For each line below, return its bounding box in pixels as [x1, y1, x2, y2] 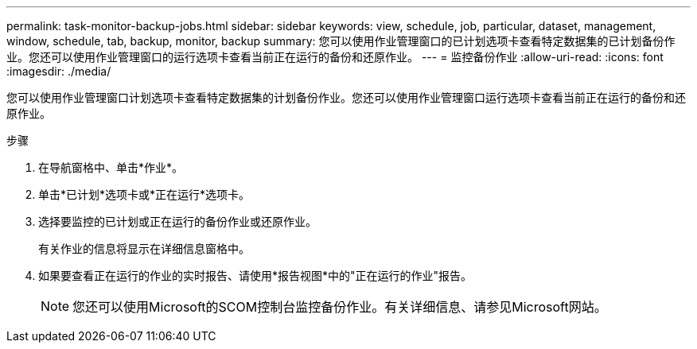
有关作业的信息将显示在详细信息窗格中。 [38, 242, 250, 255]
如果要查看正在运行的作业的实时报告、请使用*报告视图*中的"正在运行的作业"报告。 [38, 269, 473, 282]
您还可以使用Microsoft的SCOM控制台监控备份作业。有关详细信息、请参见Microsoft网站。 [72, 299, 607, 315]
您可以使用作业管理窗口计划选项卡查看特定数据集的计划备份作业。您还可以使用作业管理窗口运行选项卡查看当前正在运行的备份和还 [6, 91, 686, 104]
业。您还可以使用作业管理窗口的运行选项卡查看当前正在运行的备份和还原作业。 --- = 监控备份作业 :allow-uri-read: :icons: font [6, 50, 664, 64]
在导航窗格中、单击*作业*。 [38, 161, 184, 174]
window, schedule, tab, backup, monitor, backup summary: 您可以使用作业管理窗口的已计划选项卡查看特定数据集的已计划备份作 [6, 34, 676, 48]
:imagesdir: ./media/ [6, 64, 111, 78]
